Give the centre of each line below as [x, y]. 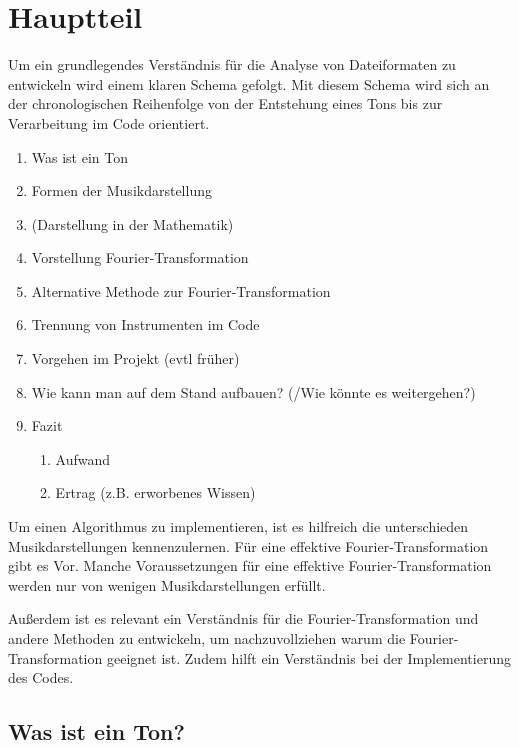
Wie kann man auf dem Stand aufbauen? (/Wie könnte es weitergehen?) [253, 391]
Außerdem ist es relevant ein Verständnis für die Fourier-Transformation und [243, 618]
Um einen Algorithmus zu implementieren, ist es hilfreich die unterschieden [238, 526]
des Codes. [41, 677]
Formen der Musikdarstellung [121, 190]
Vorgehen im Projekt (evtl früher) [135, 358]
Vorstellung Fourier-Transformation [140, 257]
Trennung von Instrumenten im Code [145, 324]
